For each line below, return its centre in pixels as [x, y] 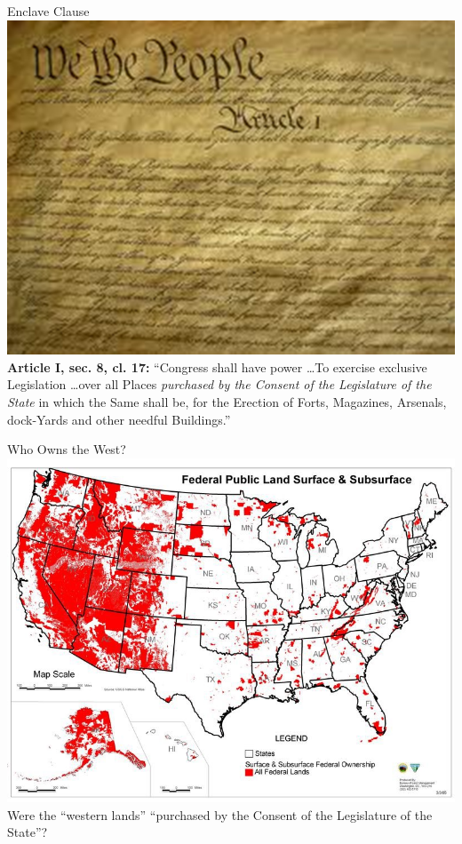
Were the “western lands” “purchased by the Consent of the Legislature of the [220, 814]
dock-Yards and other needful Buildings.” [119, 419]
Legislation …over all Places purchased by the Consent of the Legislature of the [219, 384]
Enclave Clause [48, 11]
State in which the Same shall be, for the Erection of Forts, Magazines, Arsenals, [227, 401]
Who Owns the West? [67, 449]
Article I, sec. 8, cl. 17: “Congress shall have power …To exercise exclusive [217, 366]
